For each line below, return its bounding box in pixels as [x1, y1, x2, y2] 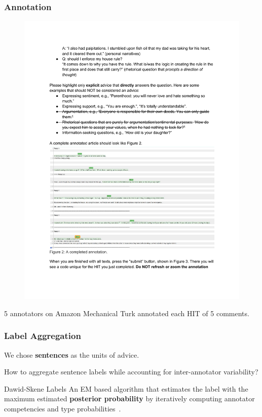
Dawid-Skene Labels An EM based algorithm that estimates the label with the [4, 383, 248, 394]
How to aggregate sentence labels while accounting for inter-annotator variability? [4, 366, 258, 377]
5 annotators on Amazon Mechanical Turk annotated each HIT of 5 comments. [4, 308, 249, 318]
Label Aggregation [4, 329, 81, 342]
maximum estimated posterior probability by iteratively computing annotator [4, 393, 255, 404]
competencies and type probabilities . [4, 403, 121, 413]
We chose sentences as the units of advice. [4, 349, 139, 360]
